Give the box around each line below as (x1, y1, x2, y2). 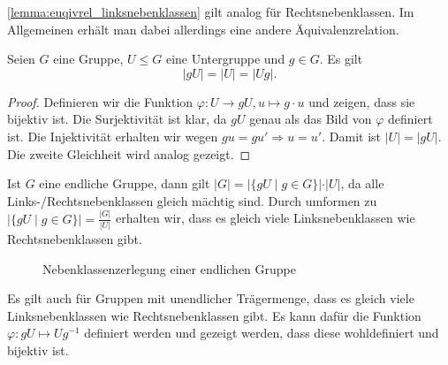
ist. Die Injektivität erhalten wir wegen (7, 126, 218, 145)
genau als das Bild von (249, 110, 372, 128)
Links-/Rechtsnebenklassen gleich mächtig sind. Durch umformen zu (7, 191, 377, 209)
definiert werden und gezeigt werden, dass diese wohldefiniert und (84, 323, 439, 342)
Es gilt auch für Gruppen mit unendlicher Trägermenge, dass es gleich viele (7, 289, 414, 308)
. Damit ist (322, 126, 381, 145)
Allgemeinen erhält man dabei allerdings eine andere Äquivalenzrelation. (7, 19, 399, 38)
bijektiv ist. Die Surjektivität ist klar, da (7, 110, 227, 128)
